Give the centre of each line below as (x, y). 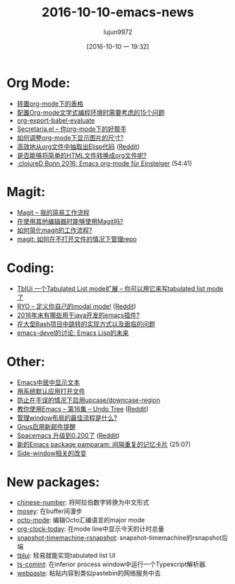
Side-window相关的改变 (52, 453)
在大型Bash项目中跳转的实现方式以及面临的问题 (86, 324)
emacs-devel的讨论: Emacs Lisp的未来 (73, 333)
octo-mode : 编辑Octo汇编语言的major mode (81, 520)
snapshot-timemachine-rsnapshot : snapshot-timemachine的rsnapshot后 (122, 538)
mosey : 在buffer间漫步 (49, 511)
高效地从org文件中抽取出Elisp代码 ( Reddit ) (78, 147)
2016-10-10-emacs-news (118, 12)
